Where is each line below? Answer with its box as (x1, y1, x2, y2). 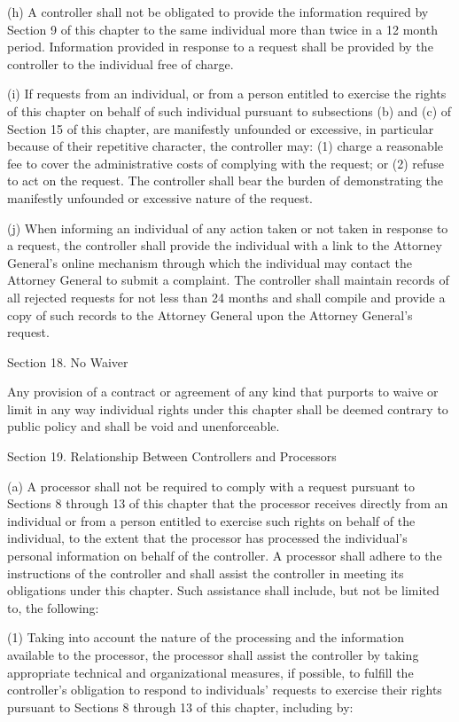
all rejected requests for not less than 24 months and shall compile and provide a (7, 287, 446, 306)
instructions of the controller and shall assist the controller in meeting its (7, 563, 404, 582)
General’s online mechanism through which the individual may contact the (7, 253, 412, 271)
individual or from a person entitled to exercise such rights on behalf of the (7, 511, 416, 530)
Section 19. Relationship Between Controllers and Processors (7, 447, 337, 466)
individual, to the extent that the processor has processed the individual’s (7, 529, 408, 547)
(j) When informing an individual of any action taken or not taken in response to (7, 218, 448, 237)
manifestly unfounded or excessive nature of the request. (7, 188, 313, 207)
